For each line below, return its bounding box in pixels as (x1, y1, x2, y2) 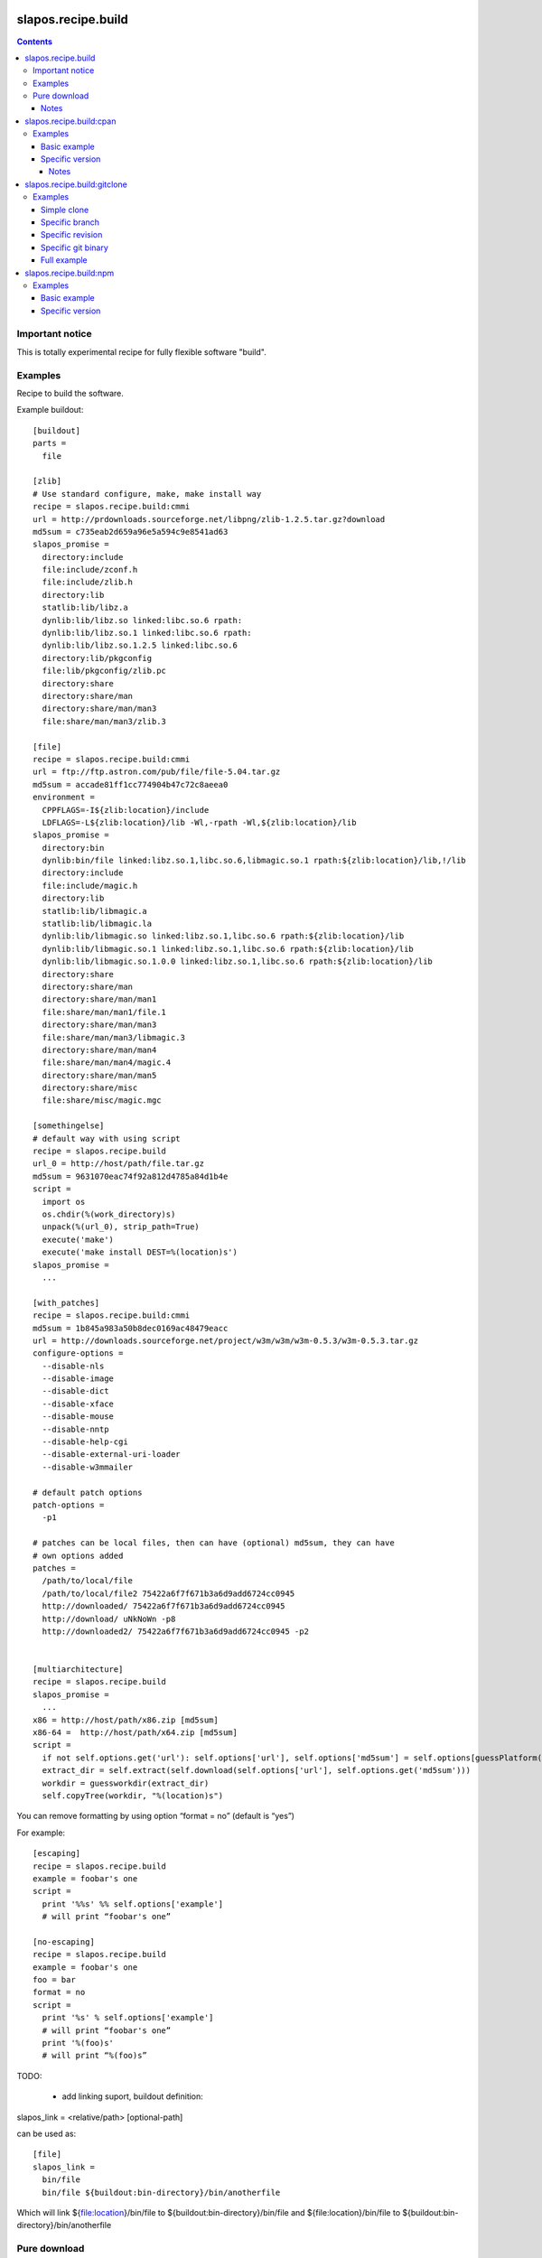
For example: (16, 1827, 66, 1838)
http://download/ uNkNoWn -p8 (42, 1613, 176, 1624)
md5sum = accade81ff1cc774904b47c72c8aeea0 (33, 779, 229, 789)
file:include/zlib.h (42, 577, 134, 587)
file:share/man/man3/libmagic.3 (42, 1032, 185, 1042)
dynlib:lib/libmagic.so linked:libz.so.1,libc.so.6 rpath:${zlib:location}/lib (42, 931, 405, 941)
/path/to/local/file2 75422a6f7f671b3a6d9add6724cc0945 (42, 1588, 295, 1599)
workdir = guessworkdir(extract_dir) (42, 1777, 210, 1788)
